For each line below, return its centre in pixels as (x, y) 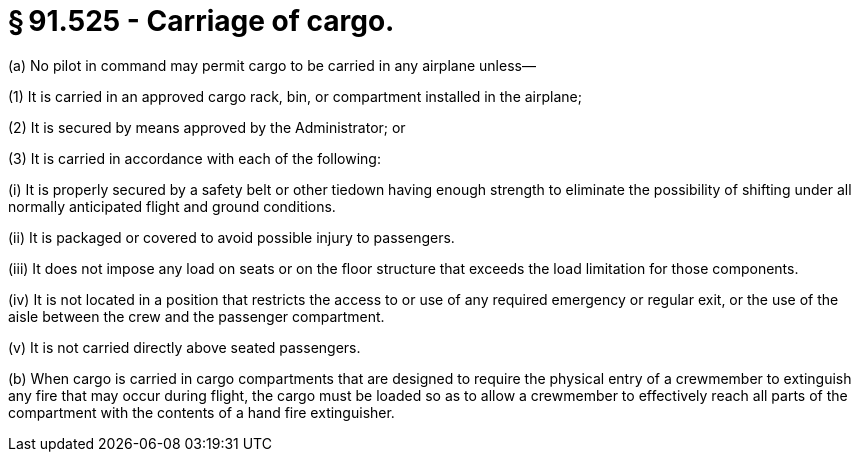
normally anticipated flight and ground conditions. (172, 206)
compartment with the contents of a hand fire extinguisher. (201, 412)
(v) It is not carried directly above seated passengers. (184, 347)
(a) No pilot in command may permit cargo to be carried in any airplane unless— (272, 65)
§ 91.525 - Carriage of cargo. (201, 21)
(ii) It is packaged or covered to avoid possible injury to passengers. (231, 237)
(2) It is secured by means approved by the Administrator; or (207, 127)
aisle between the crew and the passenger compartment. (196, 316)
